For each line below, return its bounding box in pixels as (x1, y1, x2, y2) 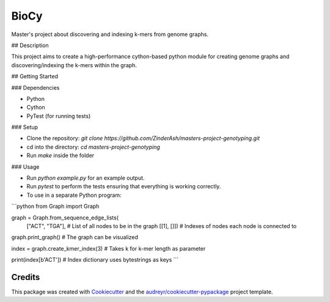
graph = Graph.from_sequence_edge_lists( (11, 214, 119, 221)
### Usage (11, 163, 40, 171)
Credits (11, 272, 40, 282)
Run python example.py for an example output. (26, 174, 145, 182)
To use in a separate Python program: (26, 191, 122, 199)
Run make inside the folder (26, 152, 95, 159)
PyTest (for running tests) (26, 112, 91, 119)
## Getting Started (11, 73, 58, 80)
